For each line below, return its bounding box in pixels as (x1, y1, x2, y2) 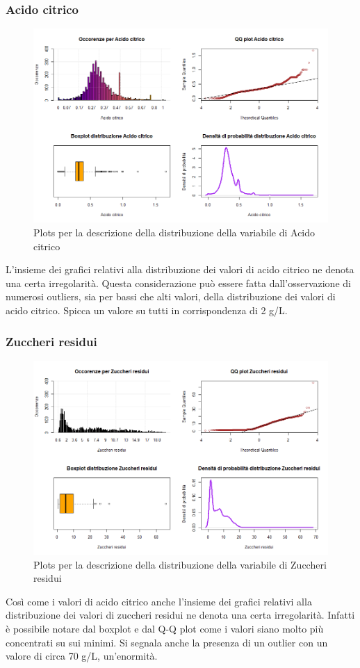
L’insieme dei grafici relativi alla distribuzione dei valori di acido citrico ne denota (6, 262, 354, 277)
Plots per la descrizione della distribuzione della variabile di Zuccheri (33, 557, 327, 571)
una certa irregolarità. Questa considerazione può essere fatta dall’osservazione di (6, 275, 351, 290)
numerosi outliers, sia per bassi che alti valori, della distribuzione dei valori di (6, 289, 336, 304)
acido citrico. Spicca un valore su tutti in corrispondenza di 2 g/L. (6, 303, 288, 317)
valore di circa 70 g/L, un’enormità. (6, 649, 158, 663)
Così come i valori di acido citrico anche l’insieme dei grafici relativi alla (6, 594, 312, 608)
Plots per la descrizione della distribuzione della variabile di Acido (33, 225, 316, 240)
